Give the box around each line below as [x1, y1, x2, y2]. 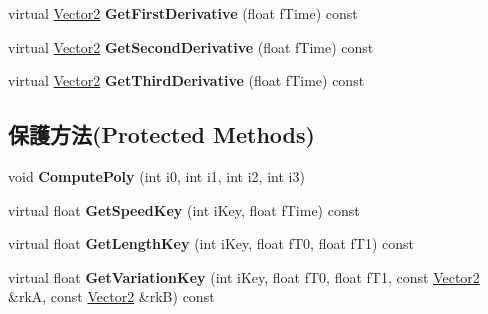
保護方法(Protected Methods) [8, 119, 315, 150]
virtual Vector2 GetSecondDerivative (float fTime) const [8, 36, 374, 57]
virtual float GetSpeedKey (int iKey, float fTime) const [8, 199, 360, 220]
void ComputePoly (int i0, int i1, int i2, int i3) [8, 165, 305, 186]
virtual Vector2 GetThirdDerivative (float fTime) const [8, 70, 365, 91]
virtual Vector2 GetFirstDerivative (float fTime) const [8, 3, 358, 23]
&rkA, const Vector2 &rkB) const [8, 286, 215, 307]
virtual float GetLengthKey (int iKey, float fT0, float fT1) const [8, 233, 414, 254]
